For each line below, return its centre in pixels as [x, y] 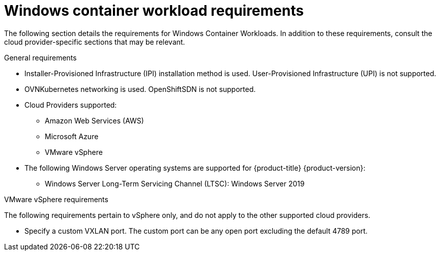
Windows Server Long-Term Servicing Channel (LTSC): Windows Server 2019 [175, 183]
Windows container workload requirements [154, 11]
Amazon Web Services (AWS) [94, 120]
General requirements [40, 57]
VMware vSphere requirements [56, 199]
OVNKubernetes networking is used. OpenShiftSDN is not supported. [140, 89]
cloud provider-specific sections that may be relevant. [95, 42]
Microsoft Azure [72, 136]
